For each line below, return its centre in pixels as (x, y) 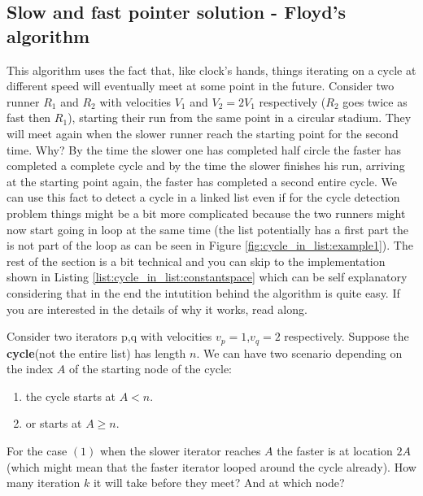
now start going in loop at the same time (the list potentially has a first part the (207, 229)
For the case (37, 450)
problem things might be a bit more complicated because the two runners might (206, 213)
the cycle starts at (71, 396)
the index (30, 369)
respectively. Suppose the (347, 336)
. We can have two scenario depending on (299, 352)
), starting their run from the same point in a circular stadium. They (240, 117)
